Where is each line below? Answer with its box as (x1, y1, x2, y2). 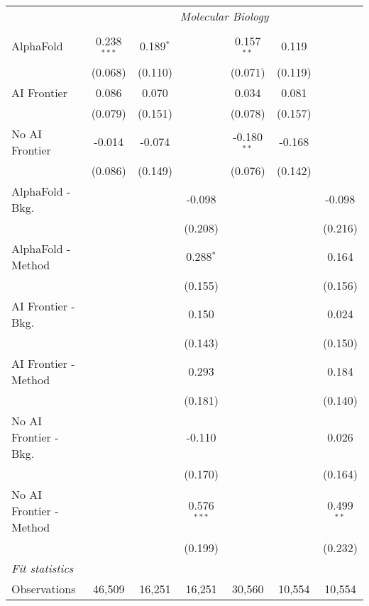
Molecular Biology (180, 8, 269, 24)
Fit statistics (11, 559, 74, 576)
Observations (11, 580, 76, 597)
